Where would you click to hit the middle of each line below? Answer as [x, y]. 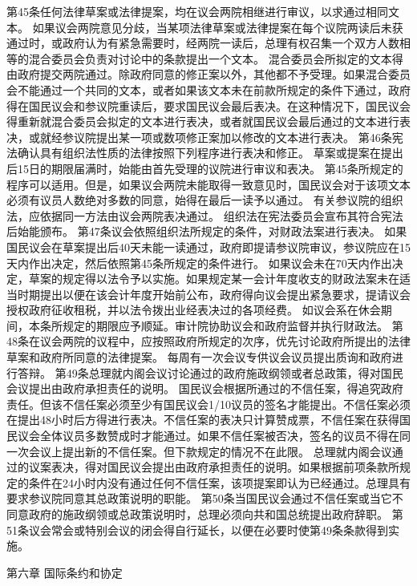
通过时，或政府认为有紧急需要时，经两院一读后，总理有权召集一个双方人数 [203, 43]
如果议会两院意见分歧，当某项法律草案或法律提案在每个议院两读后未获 [218, 27]
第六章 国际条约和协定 [65, 572]
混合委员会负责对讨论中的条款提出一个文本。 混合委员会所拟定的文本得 [216, 58]
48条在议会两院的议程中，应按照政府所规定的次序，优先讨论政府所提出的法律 [208, 341]
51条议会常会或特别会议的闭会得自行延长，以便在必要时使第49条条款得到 [197, 529]
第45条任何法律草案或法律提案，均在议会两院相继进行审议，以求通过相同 [197, 11]
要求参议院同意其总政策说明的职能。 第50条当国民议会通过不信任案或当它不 [205, 498]
